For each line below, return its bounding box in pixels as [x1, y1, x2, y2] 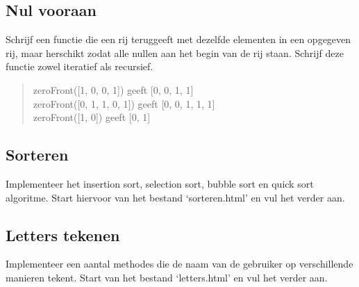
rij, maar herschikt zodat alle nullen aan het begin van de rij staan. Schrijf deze [6, 45, 344, 60]
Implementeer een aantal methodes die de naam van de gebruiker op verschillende [6, 256, 353, 271]
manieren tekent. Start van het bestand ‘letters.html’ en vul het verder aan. [6, 270, 328, 284]
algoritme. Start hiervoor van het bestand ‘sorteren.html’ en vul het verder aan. [6, 190, 345, 204]
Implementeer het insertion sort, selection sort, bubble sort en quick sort [6, 176, 314, 190]
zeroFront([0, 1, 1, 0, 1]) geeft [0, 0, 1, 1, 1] [33, 96, 215, 110]
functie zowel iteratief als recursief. [6, 59, 153, 74]
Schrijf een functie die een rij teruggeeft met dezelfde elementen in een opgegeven [6, 32, 351, 47]
